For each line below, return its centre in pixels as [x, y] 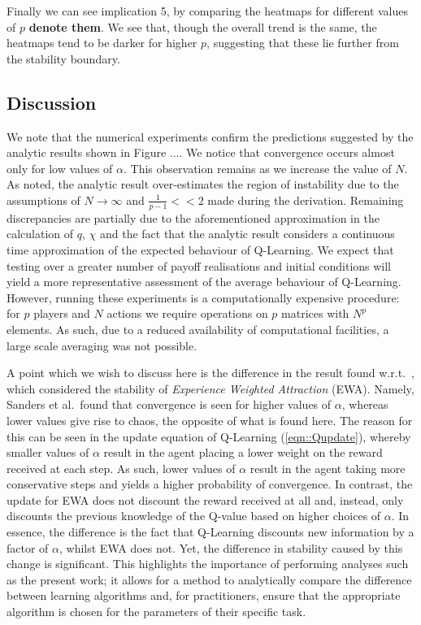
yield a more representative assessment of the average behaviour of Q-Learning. [204, 282]
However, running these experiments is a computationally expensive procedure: [203, 297]
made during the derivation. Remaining [306, 200]
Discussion [52, 102]
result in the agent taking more [328, 468]
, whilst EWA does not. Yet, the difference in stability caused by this [231, 547]
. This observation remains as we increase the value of [258, 168]
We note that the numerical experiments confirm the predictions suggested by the [210, 136]
